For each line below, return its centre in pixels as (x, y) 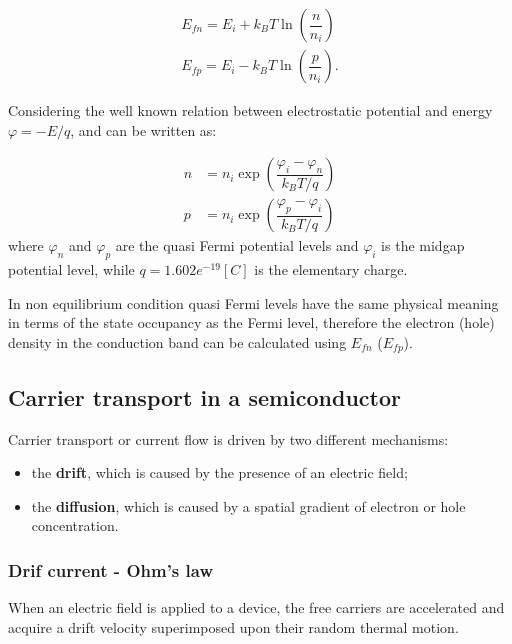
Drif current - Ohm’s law (110, 569)
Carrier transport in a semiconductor (205, 396)
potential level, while (71, 269)
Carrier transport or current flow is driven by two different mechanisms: (228, 438)
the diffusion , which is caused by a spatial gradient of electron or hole (248, 505)
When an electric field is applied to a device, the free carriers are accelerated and (256, 607)
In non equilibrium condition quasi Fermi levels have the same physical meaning (253, 302)
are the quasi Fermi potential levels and (237, 245)
